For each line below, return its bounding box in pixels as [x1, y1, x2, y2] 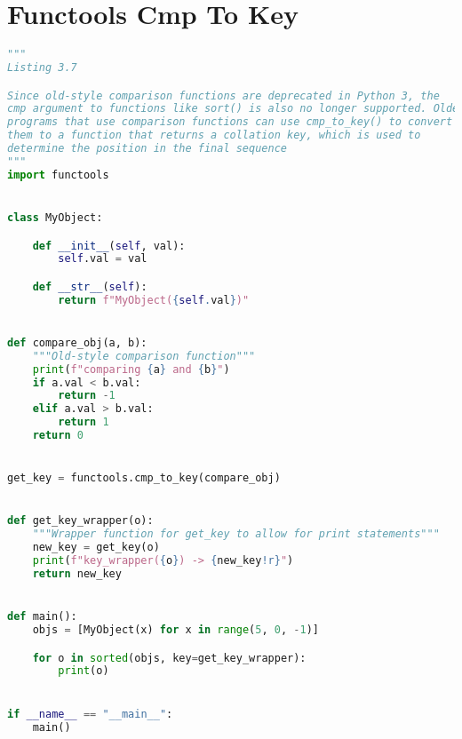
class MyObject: [7, 211, 103, 224]
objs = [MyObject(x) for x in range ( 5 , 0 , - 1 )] [32, 624, 319, 637]
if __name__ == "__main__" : [7, 707, 173, 720]
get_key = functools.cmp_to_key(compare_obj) [7, 472, 281, 485]
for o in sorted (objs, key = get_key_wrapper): [32, 651, 307, 664]
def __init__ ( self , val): [32, 239, 186, 252]
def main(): [7, 610, 77, 624]
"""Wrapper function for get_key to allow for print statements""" [32, 528, 440, 541]
